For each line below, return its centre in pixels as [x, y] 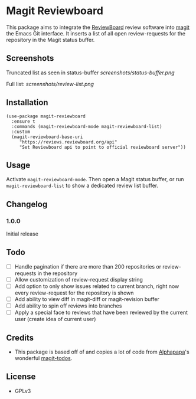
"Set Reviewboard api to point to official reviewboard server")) [102, 147]
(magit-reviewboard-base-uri [47, 137]
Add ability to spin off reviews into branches [68, 306]
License [21, 377]
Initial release [22, 234]
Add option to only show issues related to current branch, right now [97, 286]
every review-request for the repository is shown [74, 293]
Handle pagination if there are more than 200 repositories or [88, 266]
